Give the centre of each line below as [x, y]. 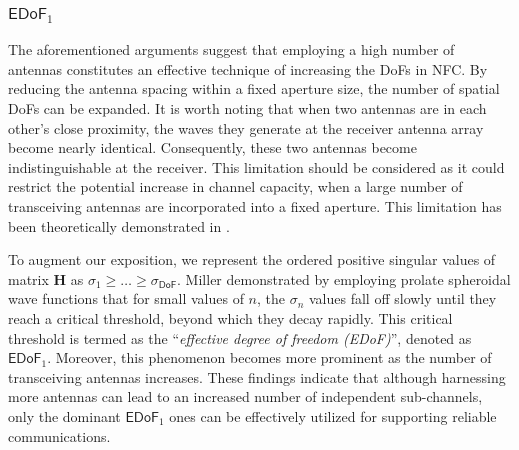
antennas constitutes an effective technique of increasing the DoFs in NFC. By [248, 68]
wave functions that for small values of [126, 298]
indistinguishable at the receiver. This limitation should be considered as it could [256, 166]
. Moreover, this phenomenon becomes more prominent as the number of [269, 357]
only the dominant [64, 415]
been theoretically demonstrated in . [119, 225]
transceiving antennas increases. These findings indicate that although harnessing [257, 376]
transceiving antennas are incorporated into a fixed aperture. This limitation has [255, 205]
